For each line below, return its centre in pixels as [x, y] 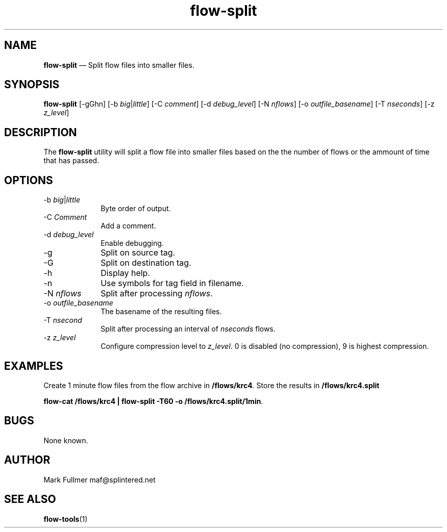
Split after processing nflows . [157, 294]
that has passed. [71, 161]
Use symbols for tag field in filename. [172, 283]
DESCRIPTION [41, 132]
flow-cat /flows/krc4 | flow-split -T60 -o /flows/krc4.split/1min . [153, 401]
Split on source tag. [138, 253]
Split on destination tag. [146, 263]
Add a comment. [128, 226]
